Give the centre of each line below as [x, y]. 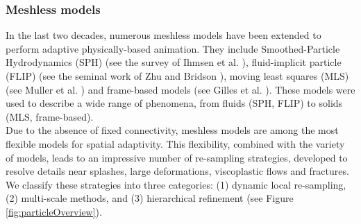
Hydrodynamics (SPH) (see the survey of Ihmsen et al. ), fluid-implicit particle [174, 62]
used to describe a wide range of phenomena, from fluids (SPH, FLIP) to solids [174, 103]
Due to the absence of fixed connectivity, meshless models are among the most [172, 130]
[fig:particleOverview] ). [54, 211]
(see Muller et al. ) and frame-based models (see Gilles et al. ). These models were [180, 89]
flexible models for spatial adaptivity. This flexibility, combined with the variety [175, 143]
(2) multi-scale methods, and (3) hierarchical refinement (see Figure [150, 198]
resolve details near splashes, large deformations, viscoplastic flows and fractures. [177, 171]
